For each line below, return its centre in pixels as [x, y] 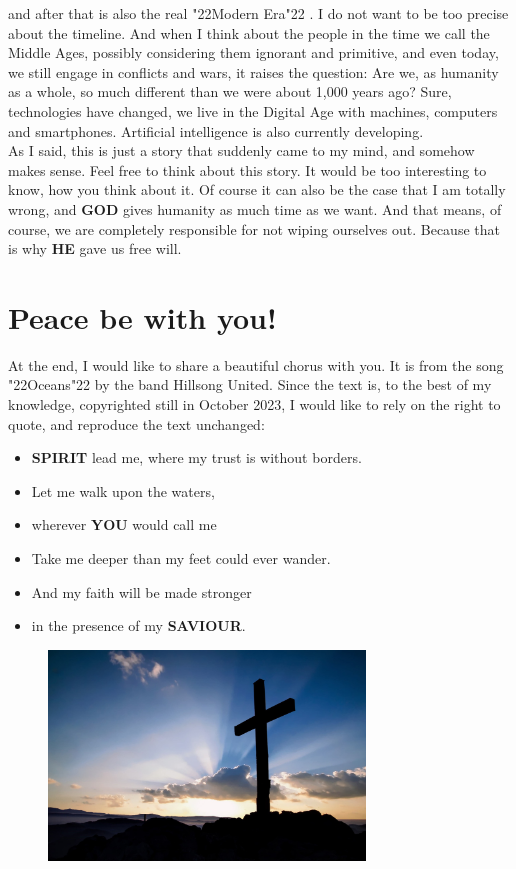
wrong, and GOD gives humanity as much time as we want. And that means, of [255, 208]
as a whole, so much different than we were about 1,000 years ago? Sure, [230, 91]
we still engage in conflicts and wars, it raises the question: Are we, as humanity [253, 71]
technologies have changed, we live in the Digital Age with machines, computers [253, 110]
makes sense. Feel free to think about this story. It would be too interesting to [247, 169]
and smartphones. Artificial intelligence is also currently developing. [216, 130]
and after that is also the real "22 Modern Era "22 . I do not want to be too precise [258, 13]
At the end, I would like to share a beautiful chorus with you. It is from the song [256, 364]
